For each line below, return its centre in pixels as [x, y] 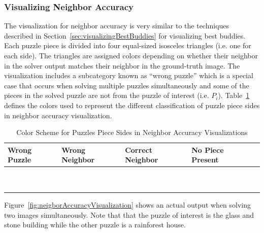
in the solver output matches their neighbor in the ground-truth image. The [122, 65]
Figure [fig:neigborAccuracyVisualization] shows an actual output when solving [128, 205]
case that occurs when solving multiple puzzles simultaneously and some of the [127, 85]
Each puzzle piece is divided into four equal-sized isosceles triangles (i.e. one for [128, 45]
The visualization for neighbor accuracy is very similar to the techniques [117, 26]
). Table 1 [234, 95]
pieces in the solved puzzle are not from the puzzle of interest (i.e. [107, 95]
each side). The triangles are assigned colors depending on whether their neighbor [131, 55]
